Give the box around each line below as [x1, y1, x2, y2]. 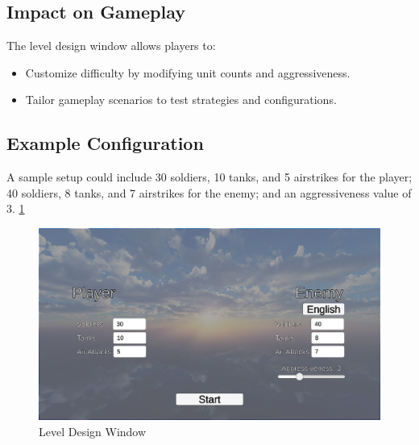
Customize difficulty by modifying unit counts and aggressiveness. [25, 64, 351, 81]
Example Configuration [6, 131, 204, 156]
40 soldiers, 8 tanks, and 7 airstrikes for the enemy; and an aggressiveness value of [6, 184, 412, 201]
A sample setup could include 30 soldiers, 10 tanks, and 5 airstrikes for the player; [6, 168, 413, 185]
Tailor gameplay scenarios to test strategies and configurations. [25, 91, 337, 108]
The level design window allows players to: [6, 37, 216, 54]
